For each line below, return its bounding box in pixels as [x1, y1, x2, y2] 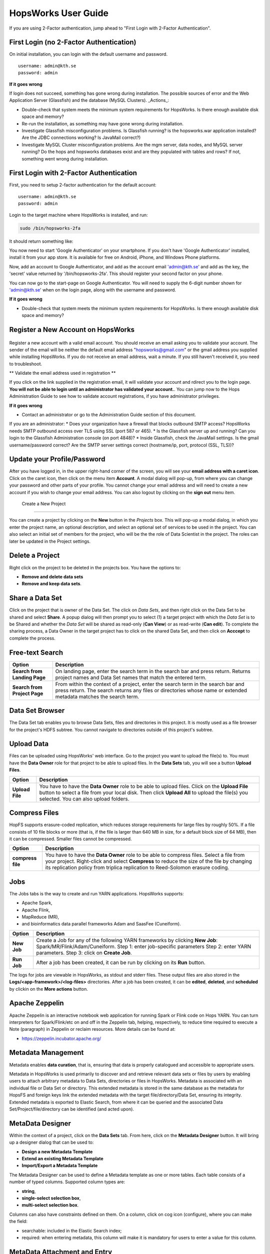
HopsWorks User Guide [9, 8, 108, 19]
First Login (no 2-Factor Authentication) [9, 38, 136, 47]
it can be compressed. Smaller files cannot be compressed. [9, 836, 132, 842]
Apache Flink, [21, 907, 50, 913]
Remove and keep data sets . [21, 581, 82, 587]
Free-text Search [9, 648, 63, 657]
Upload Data [9, 740, 49, 748]
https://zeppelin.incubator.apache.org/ [21, 1035, 101, 1041]
